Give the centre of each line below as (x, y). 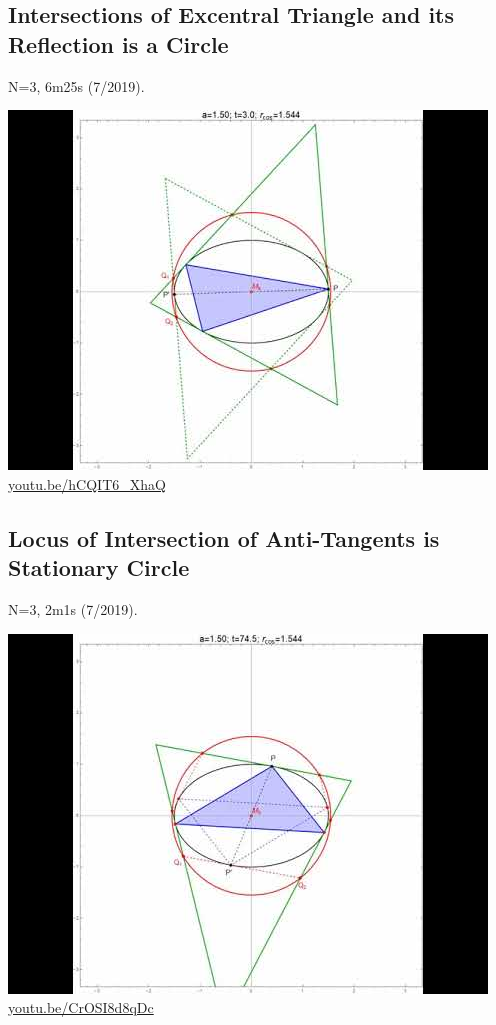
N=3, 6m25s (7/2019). (76, 85)
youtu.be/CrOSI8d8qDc (81, 1007)
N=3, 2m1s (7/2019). (73, 608)
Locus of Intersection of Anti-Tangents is (224, 537)
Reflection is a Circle (118, 43)
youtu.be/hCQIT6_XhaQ (87, 483)
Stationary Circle (99, 567)
